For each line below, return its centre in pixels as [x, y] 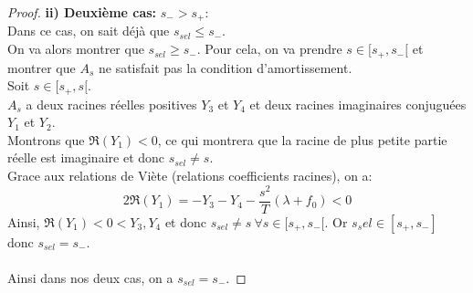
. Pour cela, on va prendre [269, 49]
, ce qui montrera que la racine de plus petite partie [302, 139]
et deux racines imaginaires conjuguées [358, 104]
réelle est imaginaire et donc [86, 157]
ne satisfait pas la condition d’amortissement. [225, 67]
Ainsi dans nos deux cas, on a [90, 277]
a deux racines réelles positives [111, 104]
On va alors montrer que [76, 49]
